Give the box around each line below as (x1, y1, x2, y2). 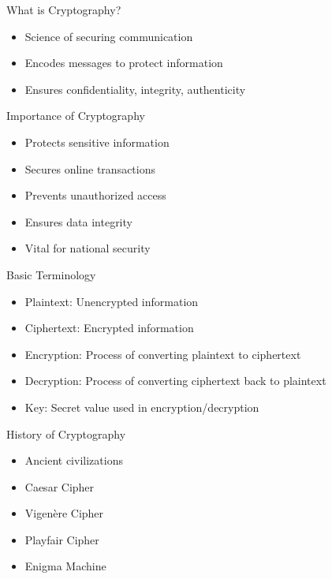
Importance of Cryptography (6, 107, 145, 124)
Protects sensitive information (24, 133, 170, 150)
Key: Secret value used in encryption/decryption (24, 398, 259, 415)
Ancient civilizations (24, 452, 123, 469)
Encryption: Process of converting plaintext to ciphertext (24, 346, 301, 362)
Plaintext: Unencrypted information (24, 293, 199, 309)
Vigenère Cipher (24, 505, 104, 521)
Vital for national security (24, 240, 151, 256)
